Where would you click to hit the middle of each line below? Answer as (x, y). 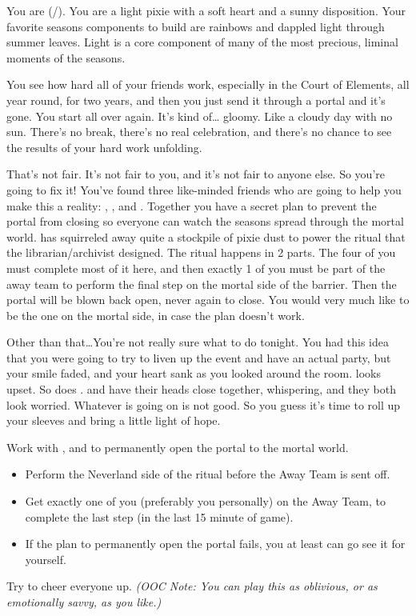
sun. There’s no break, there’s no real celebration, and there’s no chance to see (199, 132)
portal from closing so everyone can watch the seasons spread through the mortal (205, 221)
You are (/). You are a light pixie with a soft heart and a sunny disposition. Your (206, 10)
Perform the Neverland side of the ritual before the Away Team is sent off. (208, 474)
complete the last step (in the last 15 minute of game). (159, 516)
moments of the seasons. (66, 57)
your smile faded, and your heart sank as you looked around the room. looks (194, 373)
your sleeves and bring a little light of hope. (114, 420)
